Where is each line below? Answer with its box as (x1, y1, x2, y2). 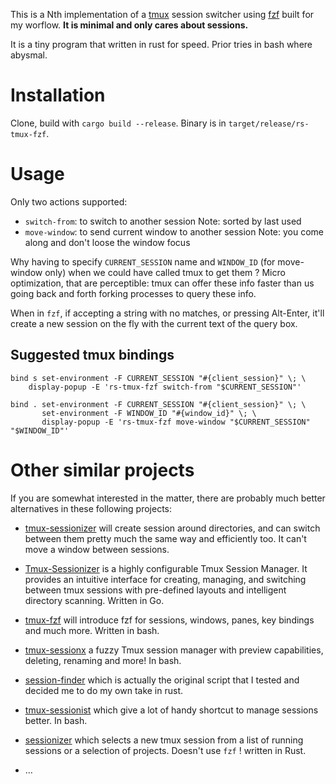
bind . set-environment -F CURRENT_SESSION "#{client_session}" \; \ (10, 399, 307, 409)
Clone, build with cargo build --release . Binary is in (10, 117, 227, 129)
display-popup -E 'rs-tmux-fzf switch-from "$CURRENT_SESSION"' (28, 382, 302, 392)
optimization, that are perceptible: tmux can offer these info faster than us (10, 277, 315, 289)
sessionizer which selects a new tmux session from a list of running (24, 734, 304, 746)
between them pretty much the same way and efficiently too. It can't (24, 532, 307, 544)
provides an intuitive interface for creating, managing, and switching (24, 573, 307, 585)
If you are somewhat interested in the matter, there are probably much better (10, 492, 326, 504)
